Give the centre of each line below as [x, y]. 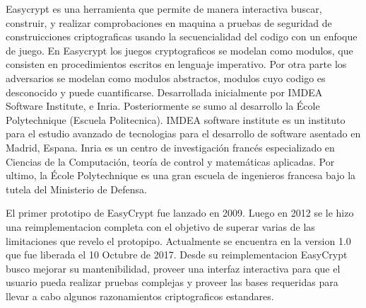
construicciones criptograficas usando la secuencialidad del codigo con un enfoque [182, 36]
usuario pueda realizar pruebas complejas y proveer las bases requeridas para [172, 282]
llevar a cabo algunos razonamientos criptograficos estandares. [140, 296]
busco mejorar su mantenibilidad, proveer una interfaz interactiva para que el [173, 268]
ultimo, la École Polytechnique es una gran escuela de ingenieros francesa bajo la [181, 175]
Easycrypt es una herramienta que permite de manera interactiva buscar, [164, 8]
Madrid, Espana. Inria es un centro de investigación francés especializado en [170, 147]
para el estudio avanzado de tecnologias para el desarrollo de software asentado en [183, 133]
